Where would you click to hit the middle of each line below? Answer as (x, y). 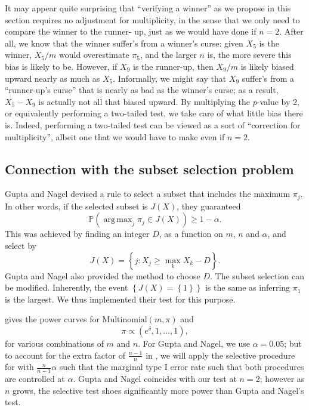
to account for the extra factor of (65, 355)
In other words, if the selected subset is (76, 206)
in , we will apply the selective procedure (220, 355)
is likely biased (267, 66)
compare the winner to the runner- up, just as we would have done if (131, 31)
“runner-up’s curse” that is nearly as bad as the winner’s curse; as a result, (142, 90)
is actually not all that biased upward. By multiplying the (144, 101)
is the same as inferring (248, 287)
